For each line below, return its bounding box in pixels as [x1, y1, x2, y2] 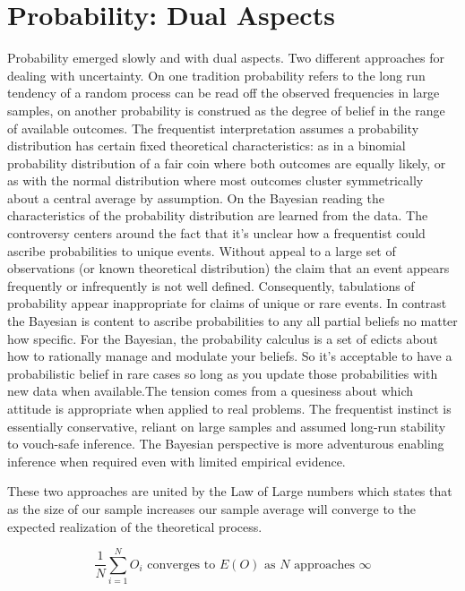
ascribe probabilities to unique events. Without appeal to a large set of [7, 241, 396, 260]
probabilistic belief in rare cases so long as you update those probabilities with [7, 364, 438, 382]
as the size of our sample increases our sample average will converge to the [7, 499, 416, 518]
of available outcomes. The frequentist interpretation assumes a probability [7, 118, 419, 137]
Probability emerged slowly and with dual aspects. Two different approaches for [7, 48, 444, 67]
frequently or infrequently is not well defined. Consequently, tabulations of [7, 276, 415, 295]
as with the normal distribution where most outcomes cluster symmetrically [7, 171, 424, 190]
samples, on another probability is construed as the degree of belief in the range [7, 100, 445, 119]
